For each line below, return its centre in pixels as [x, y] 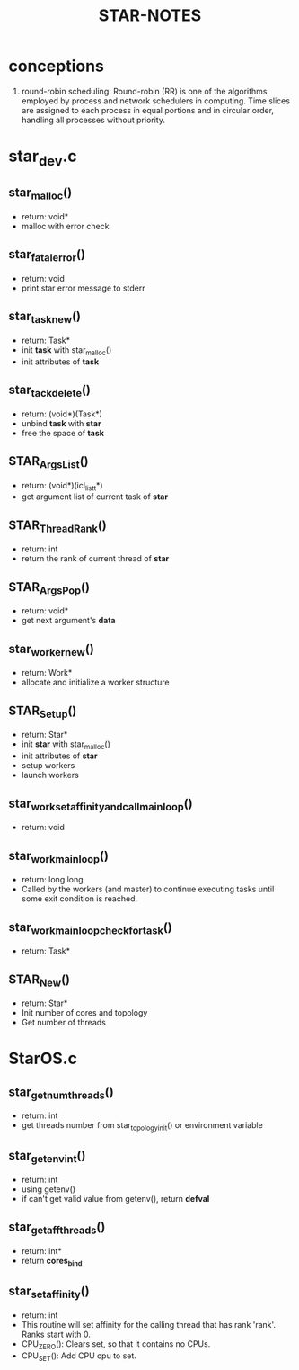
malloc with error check [65, 226]
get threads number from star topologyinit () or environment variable [142, 1127]
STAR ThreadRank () [57, 526]
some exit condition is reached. [79, 899]
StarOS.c [43, 1059]
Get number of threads [64, 1023]
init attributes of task [60, 362]
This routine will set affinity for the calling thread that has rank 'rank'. [148, 1324]
